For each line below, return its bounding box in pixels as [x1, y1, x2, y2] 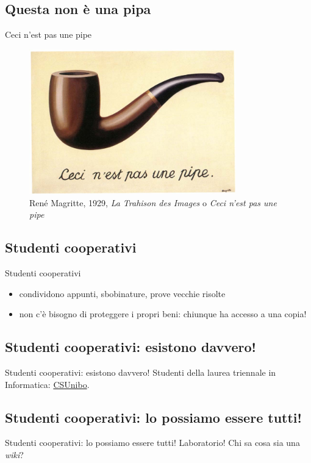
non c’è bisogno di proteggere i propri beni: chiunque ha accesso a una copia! [19, 307, 307, 320]
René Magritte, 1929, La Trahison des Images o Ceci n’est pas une [29, 196, 277, 209]
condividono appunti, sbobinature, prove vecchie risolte [19, 287, 226, 300]
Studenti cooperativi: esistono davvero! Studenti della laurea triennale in [5, 365, 276, 378]
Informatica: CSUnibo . [5, 378, 90, 390]
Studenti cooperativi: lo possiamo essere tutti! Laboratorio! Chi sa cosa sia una [5, 436, 300, 449]
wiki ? [5, 448, 24, 461]
